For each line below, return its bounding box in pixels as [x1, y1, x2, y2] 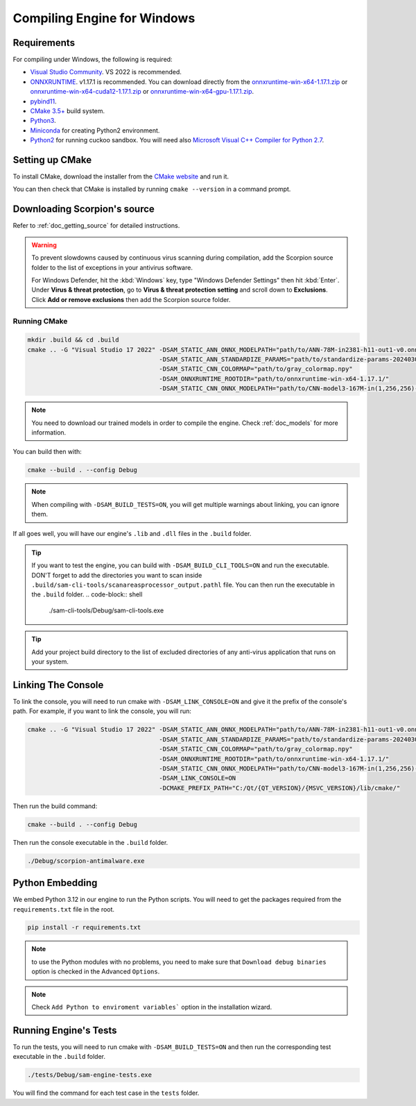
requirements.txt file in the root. [12, 905, 114, 913]
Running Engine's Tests [12, 1024, 117, 1036]
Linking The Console [12, 679, 104, 691]
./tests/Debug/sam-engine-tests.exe [27, 1071, 153, 1079]
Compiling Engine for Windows [12, 10, 196, 26]
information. [31, 428, 67, 437]
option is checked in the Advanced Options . [31, 967, 160, 975]
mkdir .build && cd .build [27, 336, 119, 344]
